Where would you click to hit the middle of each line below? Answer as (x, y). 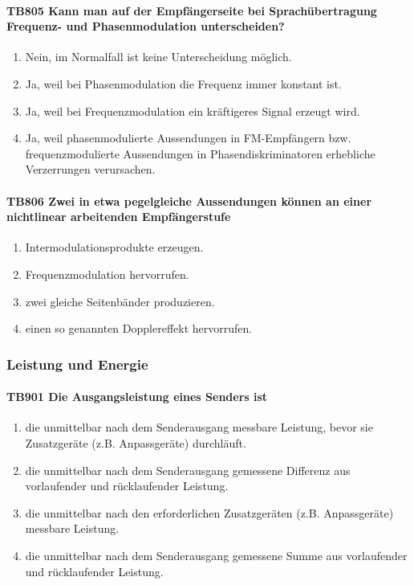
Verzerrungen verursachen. (90, 169)
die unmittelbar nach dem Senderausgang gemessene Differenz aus (188, 470)
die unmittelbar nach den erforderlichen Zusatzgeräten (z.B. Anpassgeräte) (209, 512)
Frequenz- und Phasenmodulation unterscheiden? (146, 26)
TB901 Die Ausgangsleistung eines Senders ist (137, 397)
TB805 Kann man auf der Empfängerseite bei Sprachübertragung (192, 10)
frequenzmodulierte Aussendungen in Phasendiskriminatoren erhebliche (200, 153)
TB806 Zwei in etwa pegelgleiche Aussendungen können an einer (189, 200)
